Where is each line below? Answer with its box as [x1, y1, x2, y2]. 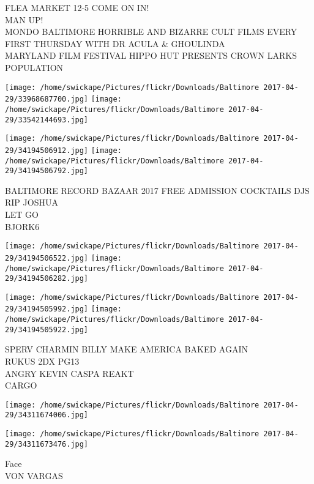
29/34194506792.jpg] [5, 166, 89, 176]
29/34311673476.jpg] [5, 439, 89, 449]
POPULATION [5, 61, 64, 73]
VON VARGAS [5, 469, 63, 482]
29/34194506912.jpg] [5, 146, 89, 155]
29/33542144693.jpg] [5, 115, 89, 124]
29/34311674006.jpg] [5, 411, 89, 420]
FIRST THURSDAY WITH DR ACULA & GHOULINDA [5, 37, 225, 50]
